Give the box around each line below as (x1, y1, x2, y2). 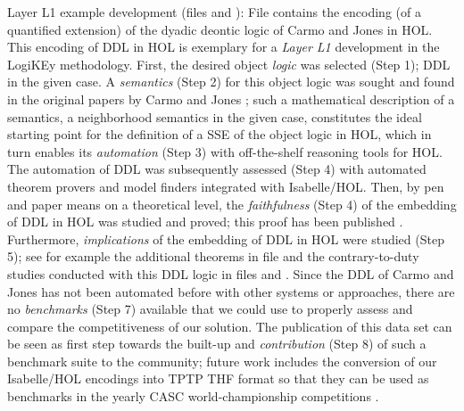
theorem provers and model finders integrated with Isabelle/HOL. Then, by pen (7, 177, 444, 195)
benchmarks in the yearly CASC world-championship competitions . (7, 387, 379, 406)
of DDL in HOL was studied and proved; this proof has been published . (7, 212, 403, 231)
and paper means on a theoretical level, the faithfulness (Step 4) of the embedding (7, 194, 457, 213)
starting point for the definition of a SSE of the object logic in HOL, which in (7, 125, 432, 144)
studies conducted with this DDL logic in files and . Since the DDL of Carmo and (7, 264, 454, 283)
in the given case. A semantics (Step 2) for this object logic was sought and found (7, 72, 455, 91)
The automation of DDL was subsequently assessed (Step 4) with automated (7, 160, 427, 178)
